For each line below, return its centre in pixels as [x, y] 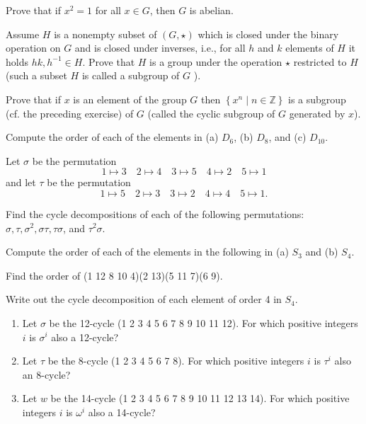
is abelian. [211, 10]
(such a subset [36, 75]
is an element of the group [130, 99]
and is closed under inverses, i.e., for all [160, 48]
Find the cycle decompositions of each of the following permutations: [155, 213]
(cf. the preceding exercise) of [70, 113]
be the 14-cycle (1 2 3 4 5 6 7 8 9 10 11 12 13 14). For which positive [200, 398]
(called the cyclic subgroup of [211, 113]
